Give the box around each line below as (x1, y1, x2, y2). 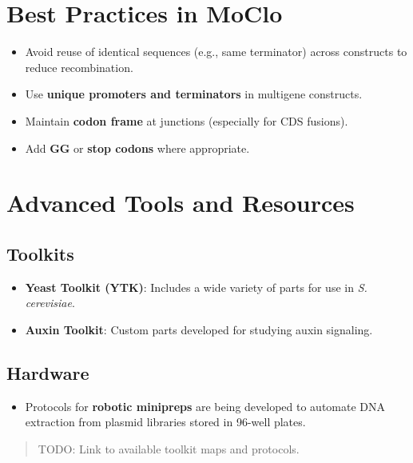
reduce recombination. (25, 58, 133, 75)
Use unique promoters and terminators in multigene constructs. (25, 86, 363, 102)
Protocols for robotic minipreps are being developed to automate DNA (25, 397, 386, 414)
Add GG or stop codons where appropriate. (25, 139, 250, 156)
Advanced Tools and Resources (6, 186, 355, 219)
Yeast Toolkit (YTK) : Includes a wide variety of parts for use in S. (25, 278, 367, 295)
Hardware (6, 360, 89, 385)
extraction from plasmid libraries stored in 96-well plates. (25, 413, 306, 430)
